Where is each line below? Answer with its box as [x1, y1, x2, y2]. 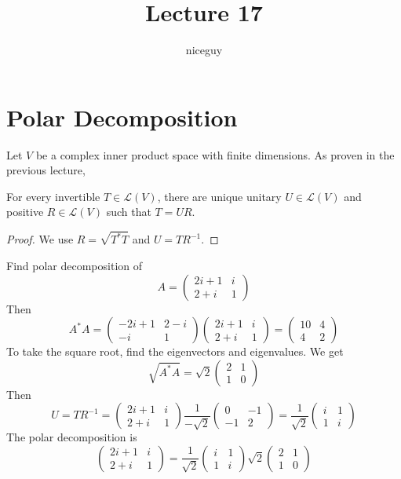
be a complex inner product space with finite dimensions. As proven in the [35, 146, 395, 163]
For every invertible [6, 188, 100, 204]
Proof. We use [6, 231, 74, 247]
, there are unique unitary [157, 188, 282, 204]
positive [6, 203, 44, 220]
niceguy [185, 42, 223, 58]
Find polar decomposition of [6, 257, 143, 273]
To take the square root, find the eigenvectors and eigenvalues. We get [6, 343, 344, 360]
